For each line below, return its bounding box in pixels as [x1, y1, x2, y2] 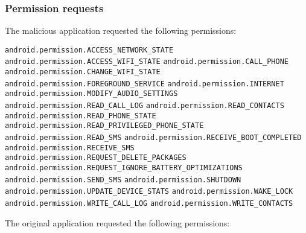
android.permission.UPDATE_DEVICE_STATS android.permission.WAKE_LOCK [5, 187, 293, 196]
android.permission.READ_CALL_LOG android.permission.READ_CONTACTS [5, 101, 284, 110]
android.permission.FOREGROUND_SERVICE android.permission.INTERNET [5, 79, 284, 88]
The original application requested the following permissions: [5, 216, 230, 229]
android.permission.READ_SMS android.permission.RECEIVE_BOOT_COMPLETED [5, 133, 302, 142]
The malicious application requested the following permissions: [5, 24, 237, 37]
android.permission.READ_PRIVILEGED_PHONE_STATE [5, 121, 204, 130]
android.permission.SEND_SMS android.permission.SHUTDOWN [5, 175, 241, 184]
